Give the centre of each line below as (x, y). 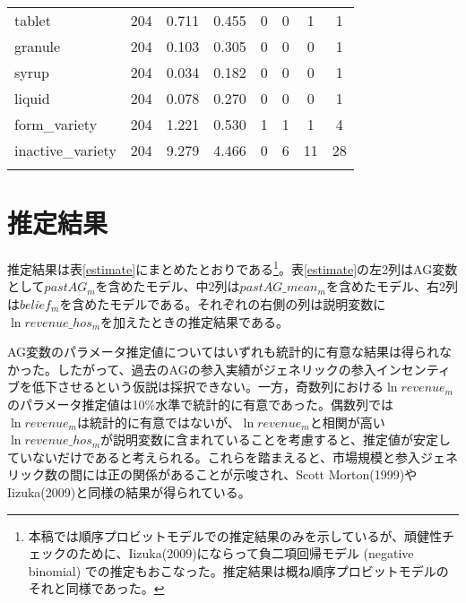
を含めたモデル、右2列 (392, 286)
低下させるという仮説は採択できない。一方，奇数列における (207, 387)
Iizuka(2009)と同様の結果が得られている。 (129, 491)
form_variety (56, 124)
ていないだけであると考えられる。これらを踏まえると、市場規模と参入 (214, 457)
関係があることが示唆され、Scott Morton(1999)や (275, 474)
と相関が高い (347, 422)
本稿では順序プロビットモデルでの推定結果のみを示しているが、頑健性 (235, 535)
